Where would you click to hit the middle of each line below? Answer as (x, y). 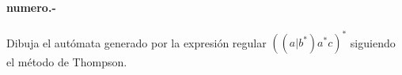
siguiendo (373, 42)
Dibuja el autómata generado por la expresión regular (137, 42)
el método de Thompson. (67, 62)
